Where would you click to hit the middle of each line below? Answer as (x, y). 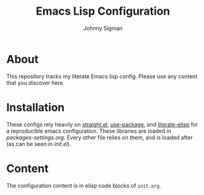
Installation (36, 107)
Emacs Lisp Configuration (103, 11)
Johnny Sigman (103, 28)
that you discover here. (36, 83)
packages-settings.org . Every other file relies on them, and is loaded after (100, 137)
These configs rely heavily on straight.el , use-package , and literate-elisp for (102, 124)
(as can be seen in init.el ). (39, 144)
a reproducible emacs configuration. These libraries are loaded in (89, 131)
